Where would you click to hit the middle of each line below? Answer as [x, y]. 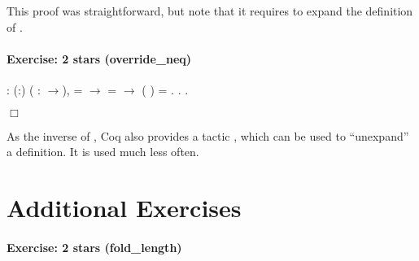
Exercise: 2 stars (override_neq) [99, 58]
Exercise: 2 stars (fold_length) [94, 247]
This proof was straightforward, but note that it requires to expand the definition [210, 11]
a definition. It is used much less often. [103, 152]
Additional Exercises [124, 207]
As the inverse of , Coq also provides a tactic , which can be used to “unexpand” [208, 135]
